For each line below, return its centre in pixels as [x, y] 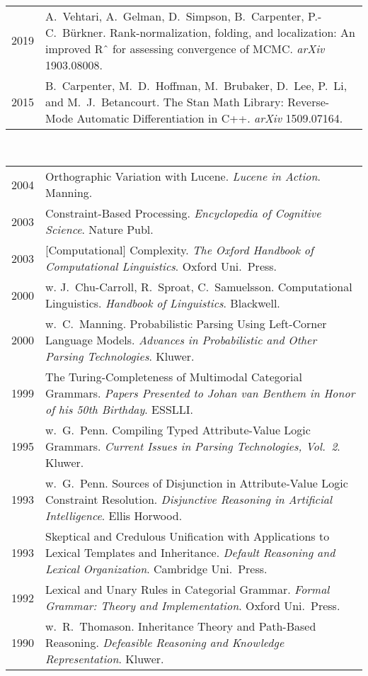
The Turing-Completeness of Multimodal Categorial [174, 377]
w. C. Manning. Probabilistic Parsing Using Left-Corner [186, 324]
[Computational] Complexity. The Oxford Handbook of [179, 250]
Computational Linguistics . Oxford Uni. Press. [161, 266]
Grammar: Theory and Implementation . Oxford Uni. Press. [193, 606]
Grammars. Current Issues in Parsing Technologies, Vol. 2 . [193, 446]
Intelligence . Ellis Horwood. [114, 516]
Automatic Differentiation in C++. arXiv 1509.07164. [210, 118]
